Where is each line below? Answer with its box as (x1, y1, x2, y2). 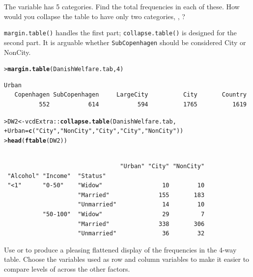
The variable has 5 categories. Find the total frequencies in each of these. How (4, 1, 240, 11)
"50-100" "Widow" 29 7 (42, 211, 205, 218)
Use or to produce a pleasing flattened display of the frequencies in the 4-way (4, 244, 237, 254)
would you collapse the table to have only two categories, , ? (4, 11, 185, 21)
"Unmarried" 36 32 (78, 230, 205, 237)
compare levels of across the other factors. (4, 264, 130, 274)
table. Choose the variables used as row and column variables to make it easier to (4, 254, 250, 264)
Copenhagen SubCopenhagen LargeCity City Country (14, 91, 247, 99)
